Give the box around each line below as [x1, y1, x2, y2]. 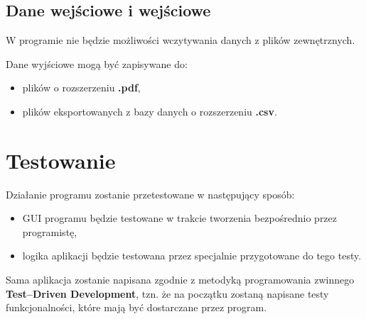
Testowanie [6, 145, 116, 174]
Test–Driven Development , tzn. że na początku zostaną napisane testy [6, 286, 329, 301]
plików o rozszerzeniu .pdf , [22, 80, 141, 95]
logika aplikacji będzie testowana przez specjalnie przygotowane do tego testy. [22, 248, 362, 263]
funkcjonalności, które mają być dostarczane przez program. [6, 300, 267, 315]
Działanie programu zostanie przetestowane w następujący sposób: [6, 186, 295, 201]
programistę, [22, 224, 77, 239]
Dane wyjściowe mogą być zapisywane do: [6, 56, 188, 71]
